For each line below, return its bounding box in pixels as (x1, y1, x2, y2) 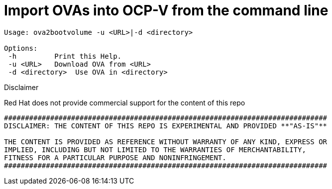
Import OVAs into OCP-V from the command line (4, 2, 329, 19)
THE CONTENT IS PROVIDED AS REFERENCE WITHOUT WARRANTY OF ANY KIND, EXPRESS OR (4, 137, 328, 146)
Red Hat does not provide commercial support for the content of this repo (4, 98, 245, 107)
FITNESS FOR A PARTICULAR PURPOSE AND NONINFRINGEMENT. (4, 153, 226, 162)
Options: (4, 44, 38, 52)
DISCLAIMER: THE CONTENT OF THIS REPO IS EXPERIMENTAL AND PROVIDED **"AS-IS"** (4, 121, 328, 130)
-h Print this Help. (8, 52, 122, 60)
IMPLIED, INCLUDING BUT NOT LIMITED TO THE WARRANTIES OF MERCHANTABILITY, (4, 145, 306, 154)
